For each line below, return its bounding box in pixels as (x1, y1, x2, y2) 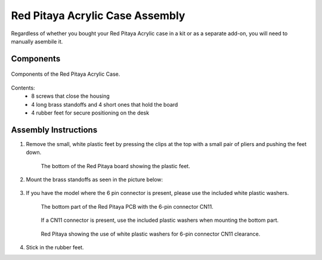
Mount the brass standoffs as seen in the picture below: (26, 176, 163, 183)
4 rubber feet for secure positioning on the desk (31, 109, 149, 116)
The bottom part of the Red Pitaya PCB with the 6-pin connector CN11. (41, 203, 214, 210)
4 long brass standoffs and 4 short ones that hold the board (31, 101, 178, 108)
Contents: (11, 84, 35, 91)
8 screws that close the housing (31, 92, 110, 100)
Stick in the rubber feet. (26, 243, 84, 250)
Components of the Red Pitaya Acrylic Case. (11, 70, 120, 78)
